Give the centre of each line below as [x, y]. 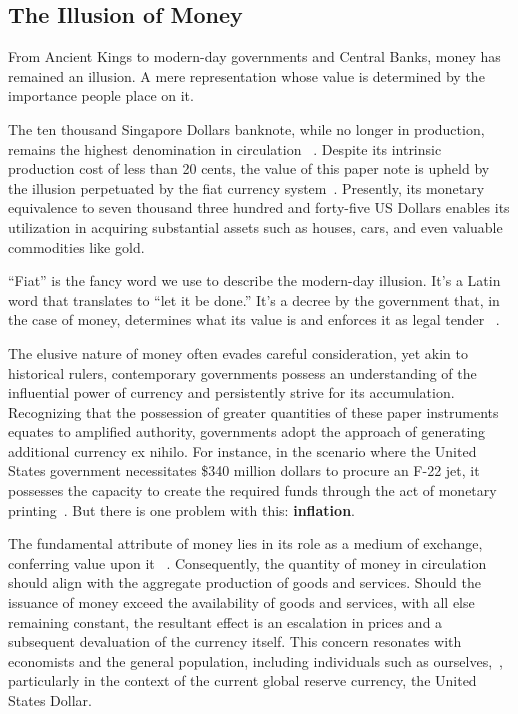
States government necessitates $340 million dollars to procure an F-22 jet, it [244, 470]
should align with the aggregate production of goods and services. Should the [244, 582]
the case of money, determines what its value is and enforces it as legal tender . [254, 319]
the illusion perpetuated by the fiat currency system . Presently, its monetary [246, 187]
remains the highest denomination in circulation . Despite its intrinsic [225, 148]
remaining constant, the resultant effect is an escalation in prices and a [225, 621]
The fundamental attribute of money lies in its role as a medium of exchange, [245, 543]
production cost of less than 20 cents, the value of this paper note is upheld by [249, 168]
